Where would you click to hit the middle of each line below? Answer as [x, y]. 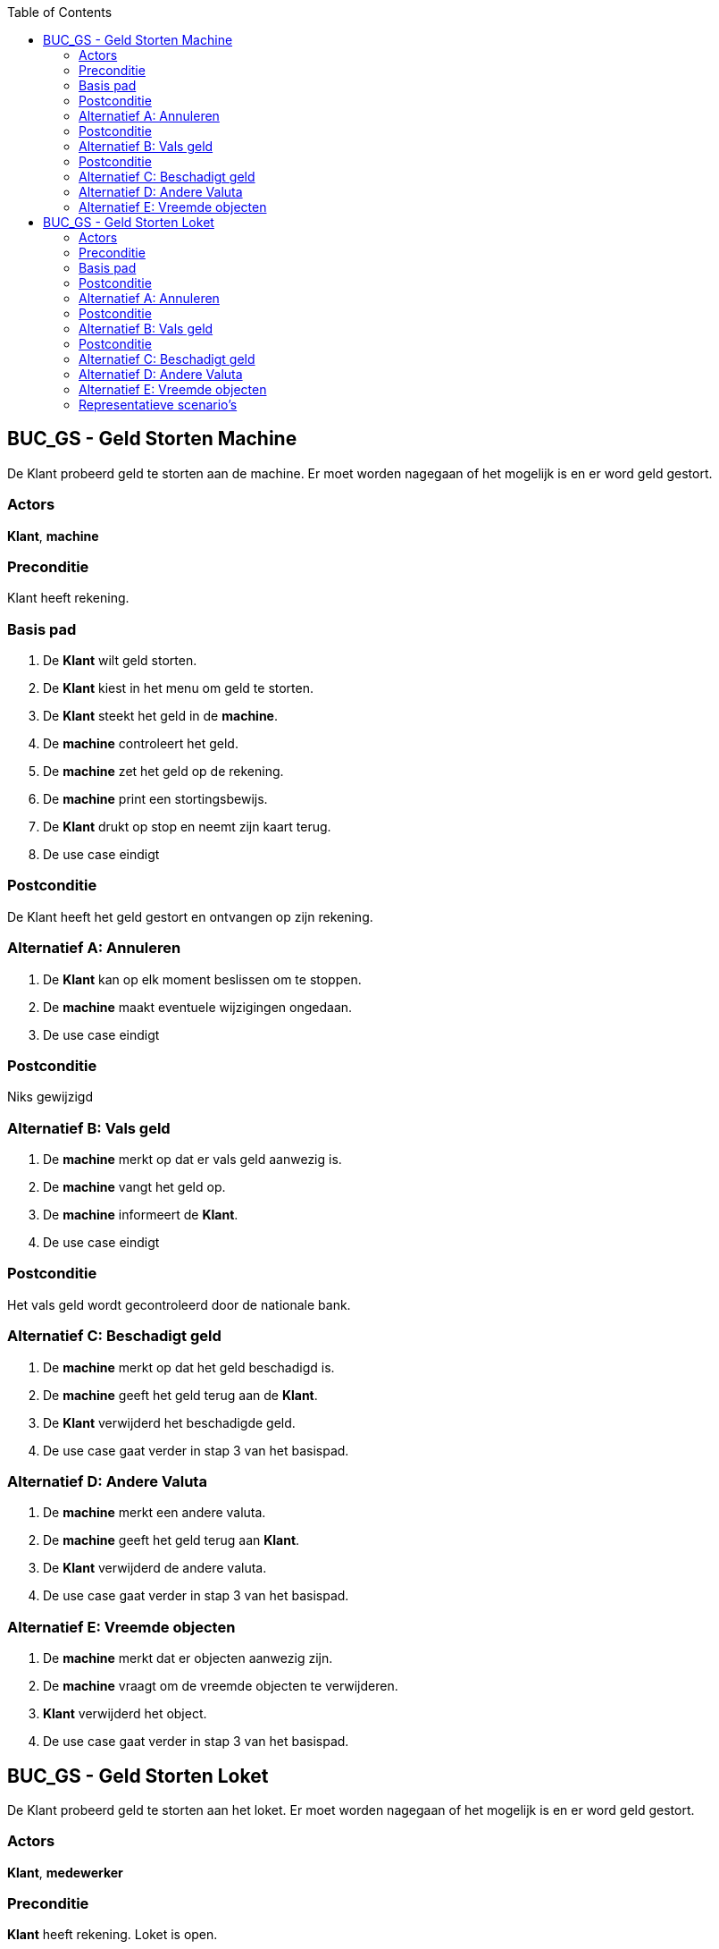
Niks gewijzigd [50, 1097]
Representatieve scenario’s [158, 405]
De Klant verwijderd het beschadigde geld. [169, 1422]
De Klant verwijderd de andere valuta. [155, 1568]
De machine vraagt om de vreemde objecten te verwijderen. [221, 1686]
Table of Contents [60, 12]
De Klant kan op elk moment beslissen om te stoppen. [202, 979]
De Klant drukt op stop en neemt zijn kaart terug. [187, 827]
